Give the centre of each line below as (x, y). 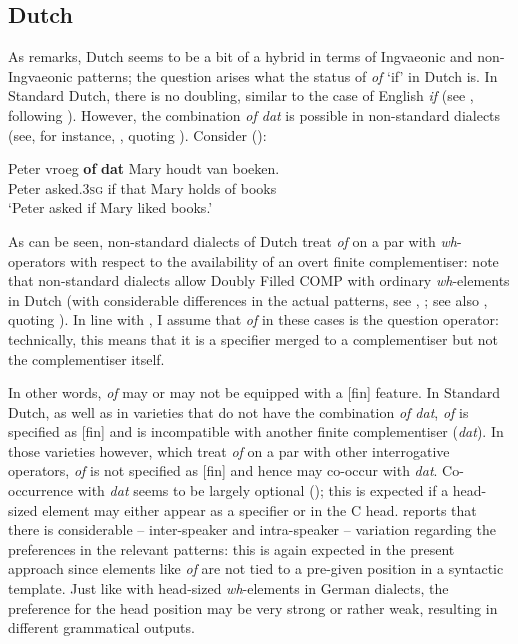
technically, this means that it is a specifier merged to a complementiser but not (253, 338)
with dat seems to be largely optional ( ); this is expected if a (263, 490)
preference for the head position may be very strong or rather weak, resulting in (253, 607)
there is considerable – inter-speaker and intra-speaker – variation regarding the (252, 529)
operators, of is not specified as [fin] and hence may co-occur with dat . (223, 470)
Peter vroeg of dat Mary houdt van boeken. (144, 168)
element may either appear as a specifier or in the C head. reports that (259, 509)
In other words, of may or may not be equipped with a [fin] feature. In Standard (254, 392)
